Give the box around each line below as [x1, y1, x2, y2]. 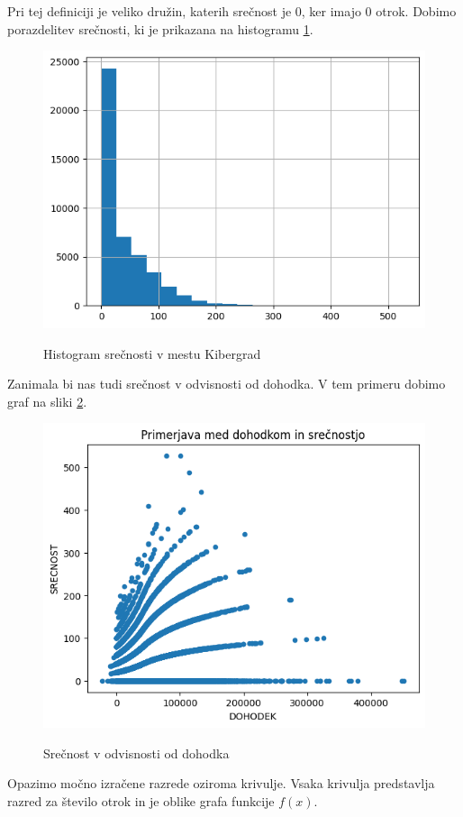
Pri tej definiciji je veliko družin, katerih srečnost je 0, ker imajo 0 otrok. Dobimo [7, 2, 457, 20]
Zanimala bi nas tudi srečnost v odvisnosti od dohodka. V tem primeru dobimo [7, 374, 446, 393]
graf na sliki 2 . [7, 391, 87, 410]
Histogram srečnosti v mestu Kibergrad [43, 344, 261, 363]
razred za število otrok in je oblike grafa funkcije [7, 791, 275, 810]
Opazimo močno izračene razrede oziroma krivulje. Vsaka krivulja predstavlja [7, 774, 435, 793]
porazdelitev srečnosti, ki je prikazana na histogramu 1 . [7, 19, 313, 38]
